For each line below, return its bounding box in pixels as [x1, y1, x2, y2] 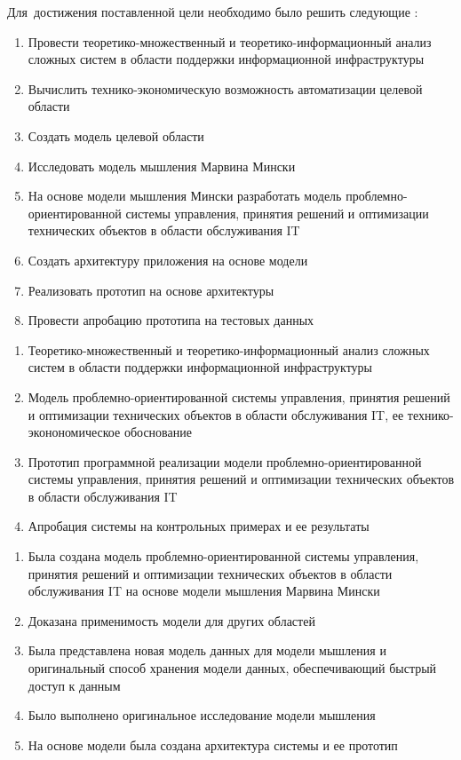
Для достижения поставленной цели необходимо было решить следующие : [7, 3, 418, 20]
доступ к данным [28, 676, 121, 694]
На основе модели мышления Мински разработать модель [28, 186, 342, 205]
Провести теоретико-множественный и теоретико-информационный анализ [28, 32, 432, 51]
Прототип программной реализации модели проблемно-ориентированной [28, 452, 422, 471]
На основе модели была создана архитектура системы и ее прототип [28, 735, 398, 754]
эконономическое [28, 423, 121, 441]
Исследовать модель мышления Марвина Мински [28, 156, 296, 175]
